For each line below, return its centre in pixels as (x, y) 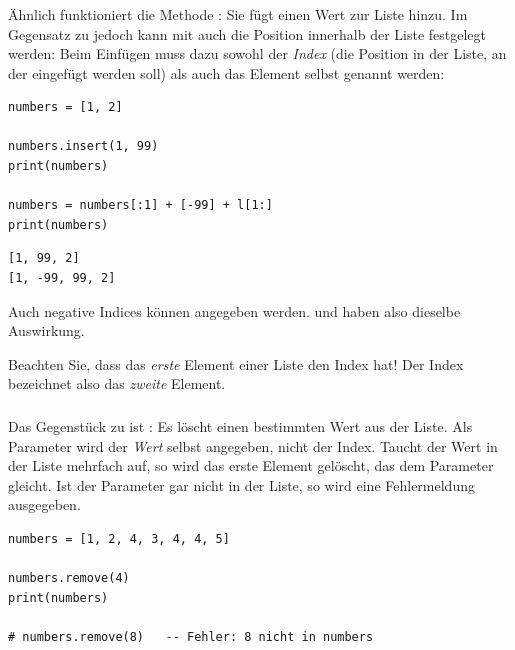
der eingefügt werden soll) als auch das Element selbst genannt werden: (226, 72)
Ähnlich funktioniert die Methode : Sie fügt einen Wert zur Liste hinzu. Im (238, 13)
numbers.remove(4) (69, 578)
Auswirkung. (46, 330)
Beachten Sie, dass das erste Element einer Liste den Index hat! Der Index (236, 363)
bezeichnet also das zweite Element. (117, 383)
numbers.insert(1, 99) (83, 146)
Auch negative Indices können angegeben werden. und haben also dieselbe (234, 310)
